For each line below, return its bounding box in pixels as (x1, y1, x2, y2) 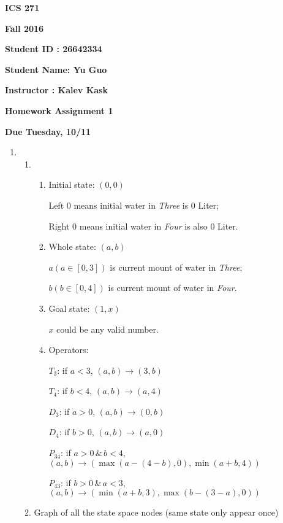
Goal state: (48, 301, 90, 314)
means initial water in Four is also (79, 219, 208, 232)
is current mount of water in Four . (108, 281, 237, 294)
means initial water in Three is (74, 198, 189, 211)
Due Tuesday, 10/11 (5, 125, 91, 138)
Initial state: (48, 178, 95, 191)
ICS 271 (5, 1, 40, 14)
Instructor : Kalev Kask (5, 83, 108, 96)
